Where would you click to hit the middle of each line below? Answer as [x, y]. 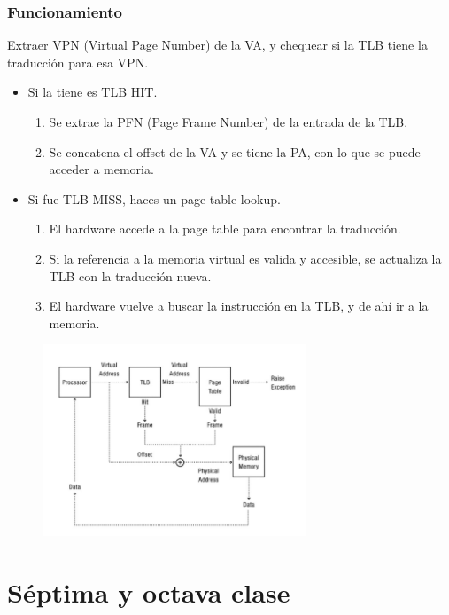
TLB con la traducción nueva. [130, 276]
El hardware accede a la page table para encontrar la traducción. [225, 229]
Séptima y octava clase [149, 592]
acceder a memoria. [101, 169]
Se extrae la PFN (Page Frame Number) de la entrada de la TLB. [228, 122]
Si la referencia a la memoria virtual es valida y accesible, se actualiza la [245, 258]
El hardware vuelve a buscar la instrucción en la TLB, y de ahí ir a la [239, 306]
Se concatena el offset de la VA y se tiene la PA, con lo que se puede [235, 151]
